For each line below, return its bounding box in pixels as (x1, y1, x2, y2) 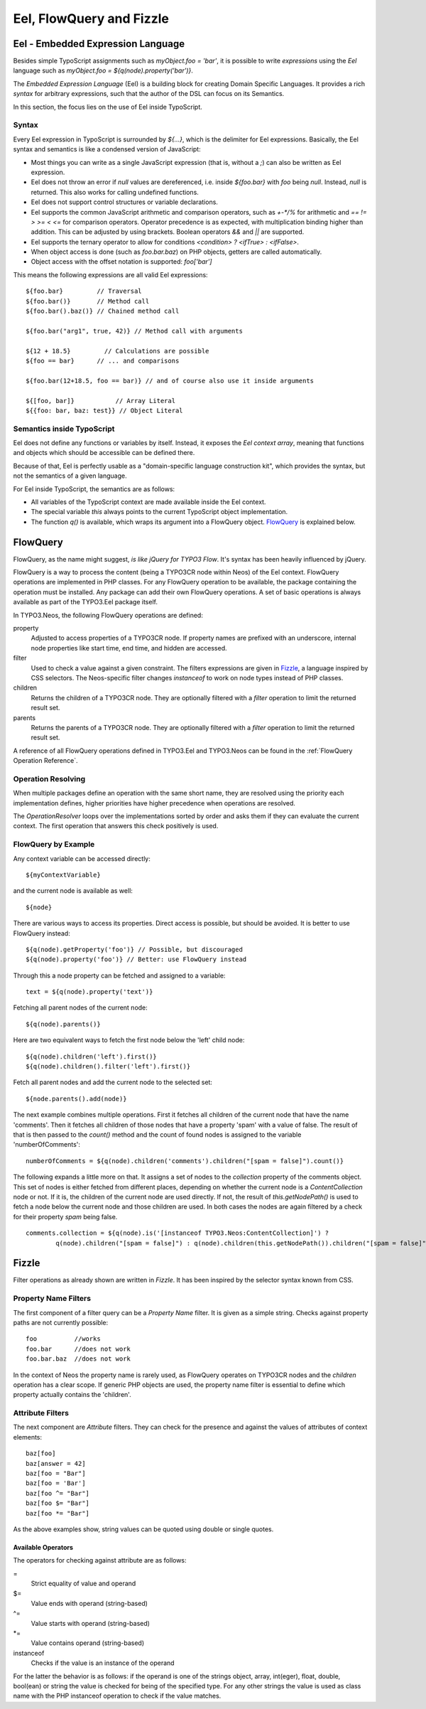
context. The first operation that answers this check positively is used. (13, 822, 219, 830)
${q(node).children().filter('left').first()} (26, 1063, 191, 1071)
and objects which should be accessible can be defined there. (13, 449, 195, 457)
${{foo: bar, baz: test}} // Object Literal (26, 406, 184, 414)
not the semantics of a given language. (13, 471, 127, 480)
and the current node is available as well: (13, 886, 133, 895)
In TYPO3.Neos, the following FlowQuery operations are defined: (13, 611, 204, 619)
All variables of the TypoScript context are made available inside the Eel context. (31, 498, 266, 506)
